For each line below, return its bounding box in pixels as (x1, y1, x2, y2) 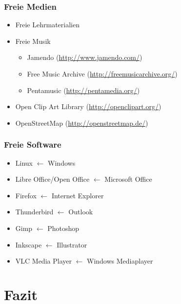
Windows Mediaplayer (87, 256, 153, 266)
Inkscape (15, 239, 42, 249)
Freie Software (4, 138, 61, 151)
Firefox (15, 190, 37, 200)
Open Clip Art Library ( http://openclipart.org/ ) (15, 101, 161, 112)
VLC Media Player (15, 256, 72, 266)
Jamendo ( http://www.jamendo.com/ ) (27, 52, 142, 62)
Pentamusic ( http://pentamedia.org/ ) (27, 85, 140, 95)
